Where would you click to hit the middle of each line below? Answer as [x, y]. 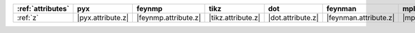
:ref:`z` [28, 18]
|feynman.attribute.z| [360, 18]
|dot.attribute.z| [294, 18]
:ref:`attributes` [43, 9]
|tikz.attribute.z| [234, 18]
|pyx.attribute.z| [103, 18]
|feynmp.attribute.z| [169, 18]
